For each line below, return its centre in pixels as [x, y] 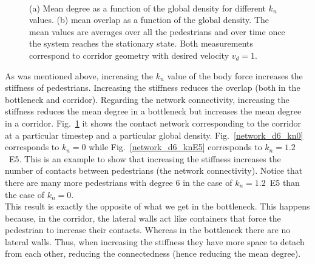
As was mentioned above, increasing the [79, 75]
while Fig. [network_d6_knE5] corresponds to [175, 147]
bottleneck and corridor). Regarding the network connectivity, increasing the [147, 99]
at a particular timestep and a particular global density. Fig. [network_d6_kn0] [154, 135]
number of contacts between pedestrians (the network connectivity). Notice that [154, 170]
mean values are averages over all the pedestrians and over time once [157, 31]
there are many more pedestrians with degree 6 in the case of [119, 182]
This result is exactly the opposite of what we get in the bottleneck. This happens [157, 206]
